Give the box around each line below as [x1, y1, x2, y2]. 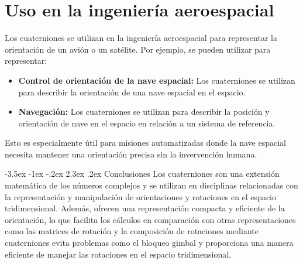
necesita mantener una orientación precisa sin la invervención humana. [5, 148, 257, 160]
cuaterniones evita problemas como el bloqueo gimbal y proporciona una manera [5, 236, 294, 249]
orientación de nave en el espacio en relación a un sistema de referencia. [18, 116, 276, 129]
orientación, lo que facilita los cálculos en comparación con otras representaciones [5, 213, 296, 225]
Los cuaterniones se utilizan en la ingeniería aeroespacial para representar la [5, 32, 277, 44]
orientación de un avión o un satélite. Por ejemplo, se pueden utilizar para [5, 43, 271, 55]
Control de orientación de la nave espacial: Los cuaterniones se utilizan [18, 74, 295, 86]
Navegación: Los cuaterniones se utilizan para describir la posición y [18, 105, 270, 118]
